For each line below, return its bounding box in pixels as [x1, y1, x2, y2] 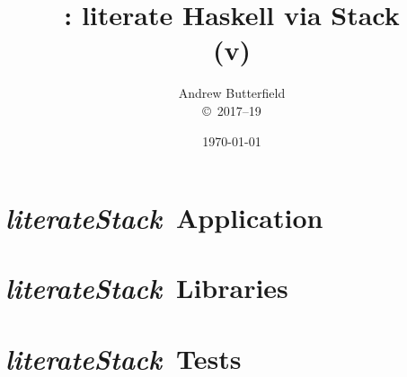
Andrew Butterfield [178, 83, 286, 102]
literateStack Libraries [5, 269, 288, 307]
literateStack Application [5, 199, 323, 237]
